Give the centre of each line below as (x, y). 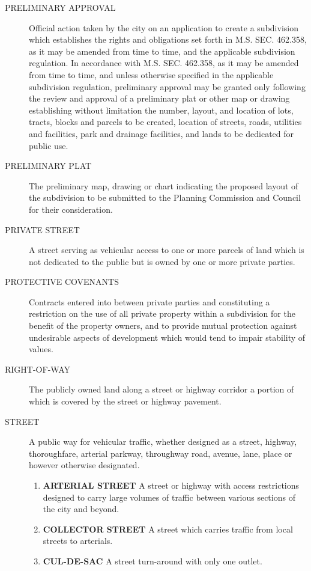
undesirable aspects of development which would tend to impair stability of (167, 337)
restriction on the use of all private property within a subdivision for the (162, 313)
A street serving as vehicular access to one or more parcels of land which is (167, 250)
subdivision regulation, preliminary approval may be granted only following (167, 86)
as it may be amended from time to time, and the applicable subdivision (162, 51)
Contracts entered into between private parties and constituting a (149, 301)
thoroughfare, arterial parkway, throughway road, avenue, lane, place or (161, 453)
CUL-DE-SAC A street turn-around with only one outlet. (152, 560)
